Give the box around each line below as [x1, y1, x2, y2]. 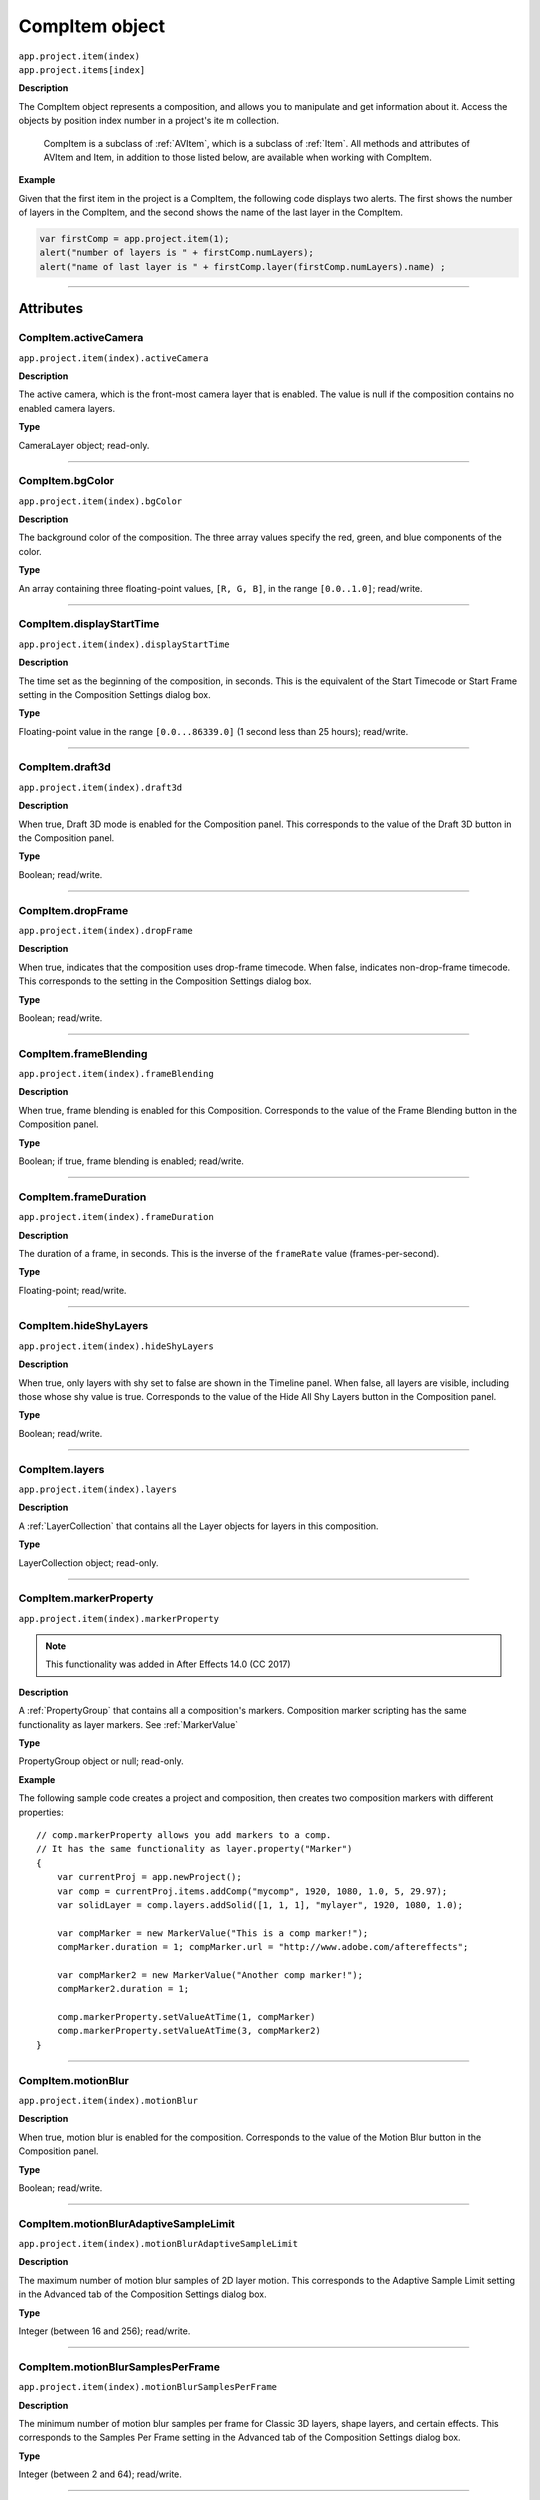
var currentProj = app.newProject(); [56, 1871, 242, 1883]
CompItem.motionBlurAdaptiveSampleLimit [18, 2216, 235, 2230]
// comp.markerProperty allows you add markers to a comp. [36, 1829, 332, 1840]
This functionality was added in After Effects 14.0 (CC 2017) [45, 1658, 291, 1670]
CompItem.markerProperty [18, 1591, 154, 1605]
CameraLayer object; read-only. [18, 439, 150, 451]
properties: [18, 1806, 64, 1818]
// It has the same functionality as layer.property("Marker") [36, 1843, 353, 1855]
